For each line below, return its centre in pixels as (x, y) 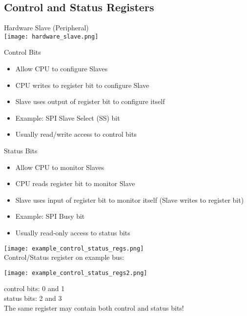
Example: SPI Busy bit (50, 216)
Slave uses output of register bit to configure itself (90, 101)
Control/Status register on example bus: (64, 257)
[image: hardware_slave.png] (51, 36)
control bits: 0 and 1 (34, 288)
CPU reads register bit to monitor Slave (75, 183)
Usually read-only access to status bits (73, 232)
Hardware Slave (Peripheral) (46, 28)
